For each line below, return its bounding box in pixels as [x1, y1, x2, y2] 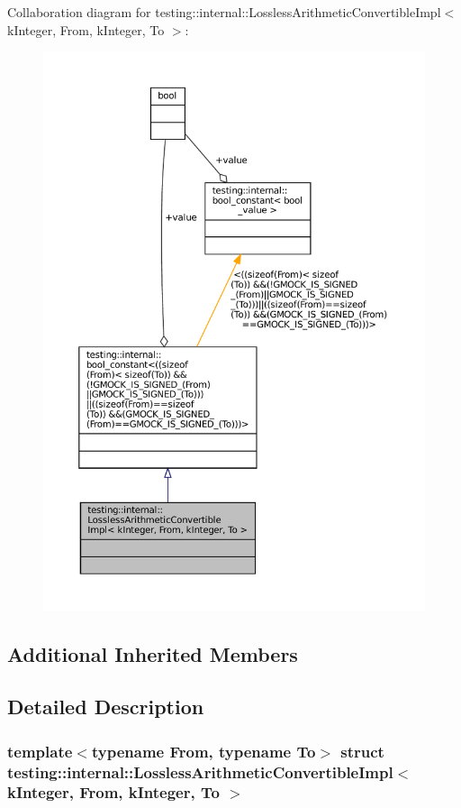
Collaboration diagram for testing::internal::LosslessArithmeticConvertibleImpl [7, 3, 441, 21]
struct [340, 739, 384, 762]
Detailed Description [7, 693, 204, 721]
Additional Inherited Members [7, 639, 298, 667]
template [7, 739, 73, 762]
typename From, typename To [91, 739, 316, 762]
